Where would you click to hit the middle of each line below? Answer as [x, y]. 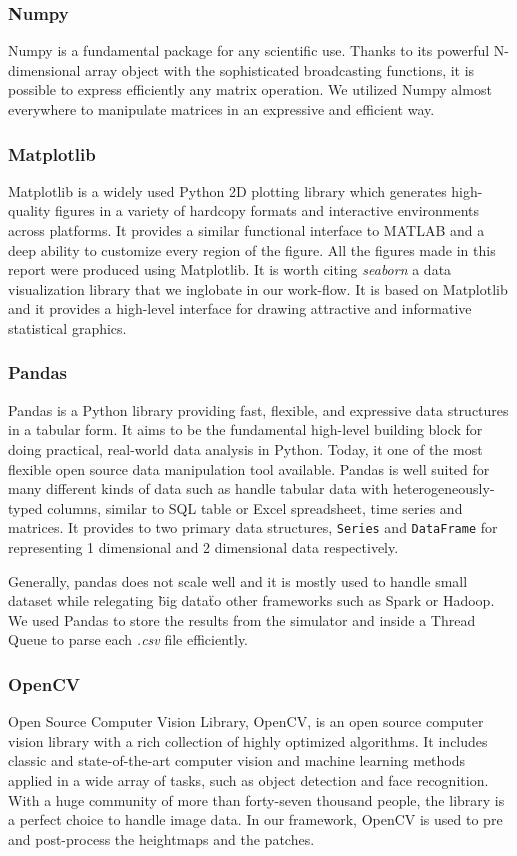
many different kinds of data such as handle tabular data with [198, 488]
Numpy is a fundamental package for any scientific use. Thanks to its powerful [249, 50]
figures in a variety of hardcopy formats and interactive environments [267, 210]
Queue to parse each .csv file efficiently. [128, 639]
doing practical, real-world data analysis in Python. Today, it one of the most [245, 448]
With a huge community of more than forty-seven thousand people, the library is [256, 799]
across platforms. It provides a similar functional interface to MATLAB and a [246, 230]
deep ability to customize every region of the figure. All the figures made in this [252, 249]
